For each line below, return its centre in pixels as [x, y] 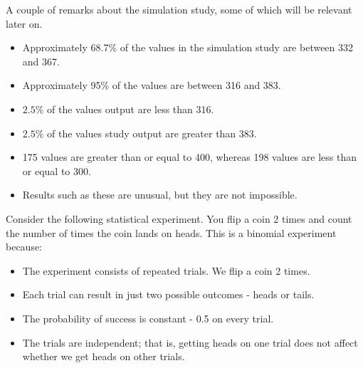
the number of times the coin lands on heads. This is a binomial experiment [171, 232]
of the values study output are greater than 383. [152, 133]
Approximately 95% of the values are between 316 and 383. [152, 85]
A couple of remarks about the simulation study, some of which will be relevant [179, 9]
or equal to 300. [57, 170]
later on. [24, 23]
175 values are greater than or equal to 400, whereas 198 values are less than [189, 157]
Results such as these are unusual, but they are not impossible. [160, 195]
